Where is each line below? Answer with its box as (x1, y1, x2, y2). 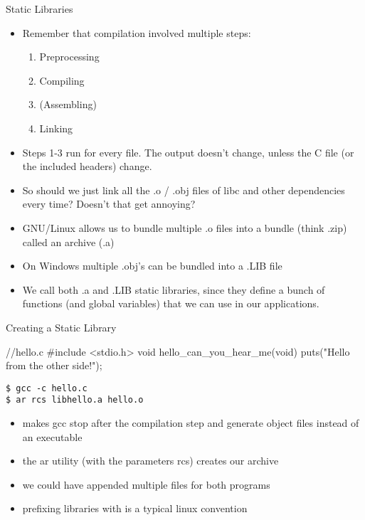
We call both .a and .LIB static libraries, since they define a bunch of (22, 282, 325, 297)
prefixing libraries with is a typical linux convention (22, 501, 248, 516)
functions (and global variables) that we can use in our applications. (22, 296, 319, 311)
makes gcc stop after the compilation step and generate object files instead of (22, 415, 359, 430)
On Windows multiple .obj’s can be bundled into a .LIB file (22, 258, 282, 273)
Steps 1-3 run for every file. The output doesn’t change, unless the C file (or (22, 144, 354, 159)
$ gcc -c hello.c (6, 383, 88, 393)
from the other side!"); (6, 358, 102, 373)
